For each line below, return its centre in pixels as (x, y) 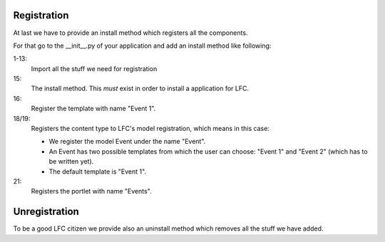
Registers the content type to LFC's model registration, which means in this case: (150, 129)
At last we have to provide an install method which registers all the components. (130, 33)
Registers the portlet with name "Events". (91, 191)
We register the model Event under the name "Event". (127, 142)
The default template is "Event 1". (97, 172)
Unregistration (46, 212)
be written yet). (71, 162)
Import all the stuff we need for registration (94, 68)
